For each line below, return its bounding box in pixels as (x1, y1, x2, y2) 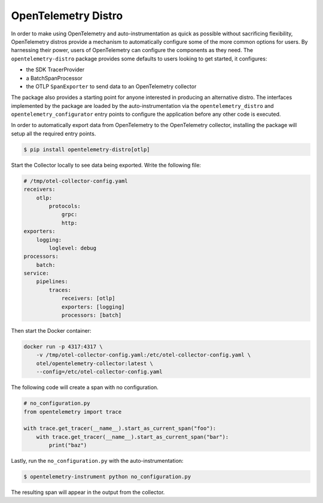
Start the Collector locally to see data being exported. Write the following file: (11, 161, 202, 168)
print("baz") (48, 442, 87, 449)
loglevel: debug (48, 245, 97, 251)
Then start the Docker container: (11, 327, 92, 335)
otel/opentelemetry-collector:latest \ (36, 360, 154, 367)
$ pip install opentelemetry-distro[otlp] (23, 146, 150, 153)
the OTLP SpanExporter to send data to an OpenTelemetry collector (26, 83, 197, 90)
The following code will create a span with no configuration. (11, 384, 159, 391)
